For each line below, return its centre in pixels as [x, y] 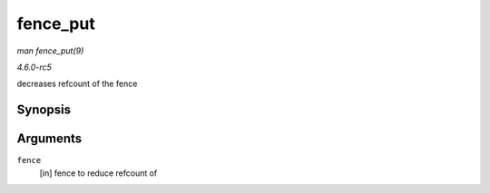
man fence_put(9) [50, 51]
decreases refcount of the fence [77, 84]
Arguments [49, 139]
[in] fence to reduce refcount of [98, 173]
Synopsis [44, 110]
